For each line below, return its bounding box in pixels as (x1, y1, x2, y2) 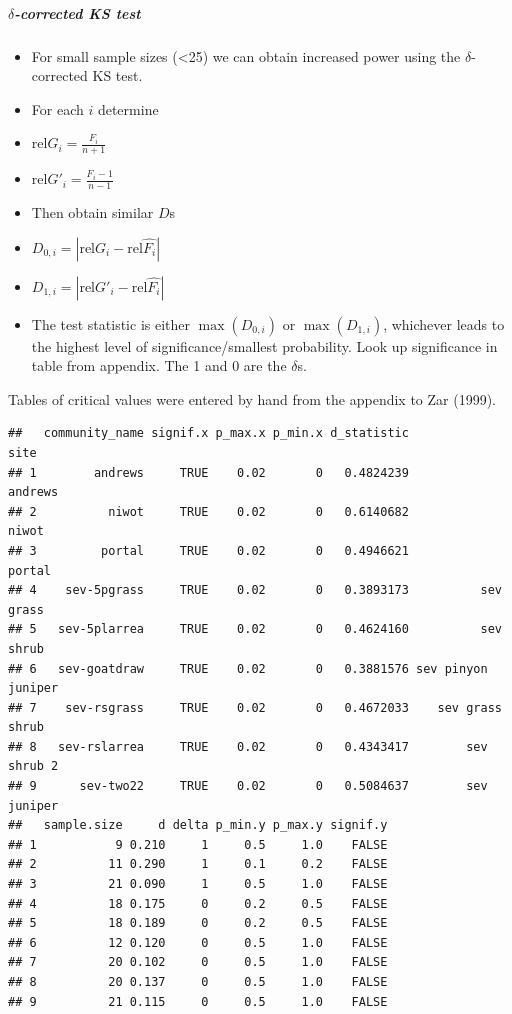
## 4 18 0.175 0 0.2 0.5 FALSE (8, 896, 388, 911)
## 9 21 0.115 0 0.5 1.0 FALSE (8, 994, 388, 1009)
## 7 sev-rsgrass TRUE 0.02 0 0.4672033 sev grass (8, 700, 502, 715)
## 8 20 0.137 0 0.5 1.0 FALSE (8, 975, 388, 989)
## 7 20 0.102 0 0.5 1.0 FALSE (8, 955, 388, 970)
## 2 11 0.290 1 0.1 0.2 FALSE (8, 857, 388, 872)
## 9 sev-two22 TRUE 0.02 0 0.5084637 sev (8, 779, 488, 794)
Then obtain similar (31, 202, 154, 222)
